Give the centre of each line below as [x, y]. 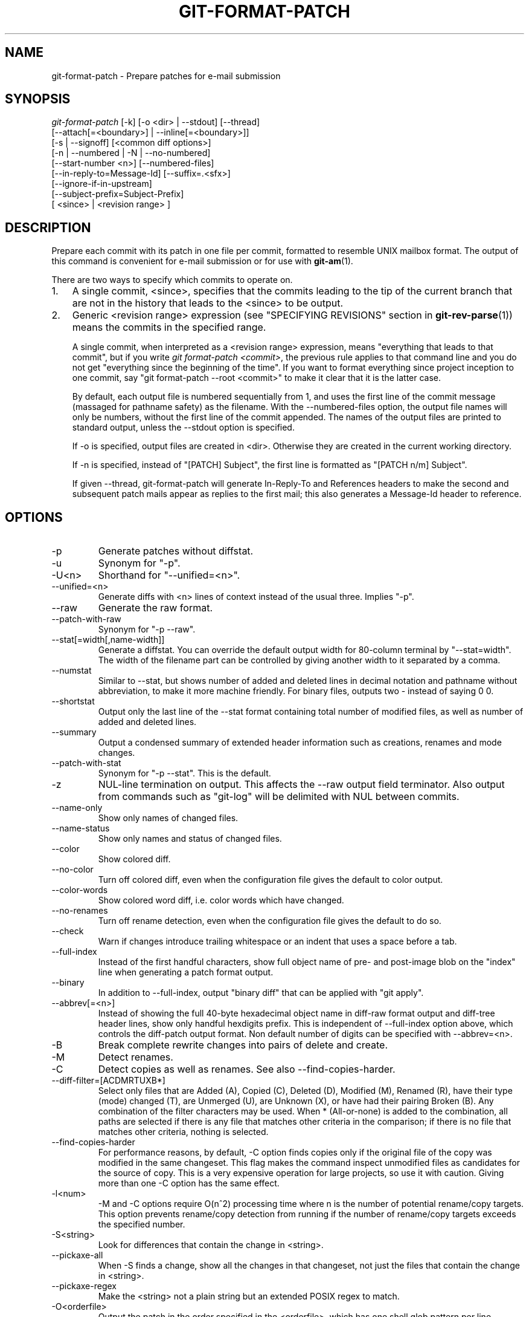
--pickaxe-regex [84, 1286]
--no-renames [80, 911]
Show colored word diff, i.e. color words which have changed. [221, 900]
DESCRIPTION [48, 227]
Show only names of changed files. [168, 818]
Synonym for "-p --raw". [147, 629]
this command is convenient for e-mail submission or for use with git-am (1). [202, 261]
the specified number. [142, 1224]
